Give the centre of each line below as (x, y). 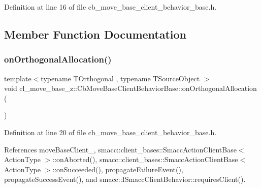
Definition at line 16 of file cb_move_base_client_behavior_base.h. (110, 7)
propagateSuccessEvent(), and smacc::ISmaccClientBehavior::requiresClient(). (125, 179)
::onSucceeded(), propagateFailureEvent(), (118, 169)
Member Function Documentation (95, 34)
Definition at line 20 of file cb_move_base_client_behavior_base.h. (110, 132)
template (18, 78)
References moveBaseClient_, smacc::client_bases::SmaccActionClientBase (120, 149)
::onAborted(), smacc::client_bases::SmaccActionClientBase (145, 159)
